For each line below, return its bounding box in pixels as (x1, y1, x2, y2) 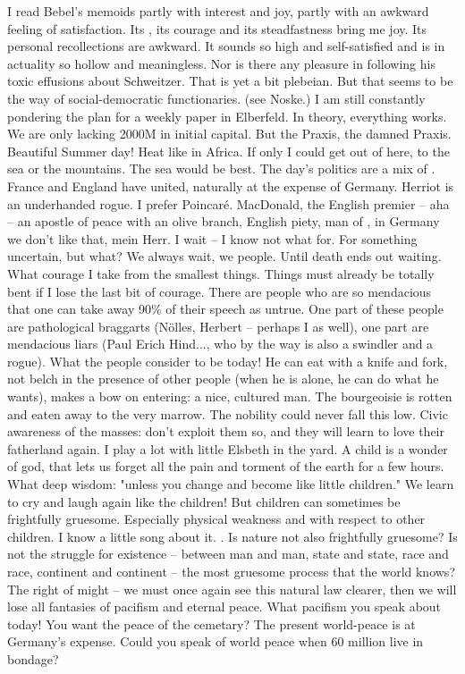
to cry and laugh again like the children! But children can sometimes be (7, 492, 401, 510)
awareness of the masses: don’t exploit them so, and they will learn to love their (7, 422, 444, 441)
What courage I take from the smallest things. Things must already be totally (7, 264, 435, 282)
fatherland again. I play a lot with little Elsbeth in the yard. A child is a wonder (7, 439, 448, 458)
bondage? (7, 649, 59, 668)
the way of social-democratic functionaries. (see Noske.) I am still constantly (7, 88, 426, 107)
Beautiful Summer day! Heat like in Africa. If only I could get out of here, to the (7, 141, 450, 160)
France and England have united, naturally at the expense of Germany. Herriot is (7, 176, 454, 195)
